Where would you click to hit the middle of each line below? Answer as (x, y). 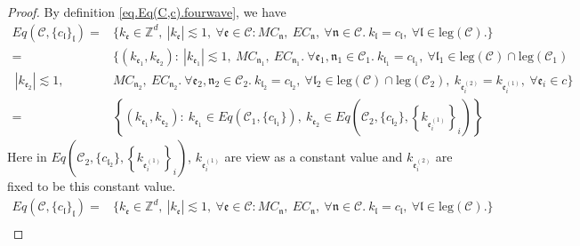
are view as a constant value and (314, 157)
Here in (27, 157)
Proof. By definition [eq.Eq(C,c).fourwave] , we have (147, 12)
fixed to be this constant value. (92, 186)
